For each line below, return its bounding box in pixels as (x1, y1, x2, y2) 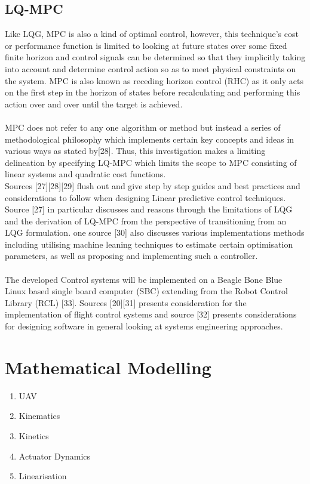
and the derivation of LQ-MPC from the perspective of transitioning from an (5, 214, 287, 227)
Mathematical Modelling (5, 354, 211, 379)
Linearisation (19, 470, 67, 482)
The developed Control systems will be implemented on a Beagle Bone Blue (5, 273, 283, 285)
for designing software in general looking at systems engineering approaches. (5, 320, 283, 332)
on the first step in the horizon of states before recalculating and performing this (5, 86, 300, 98)
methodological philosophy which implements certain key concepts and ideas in (5, 132, 294, 145)
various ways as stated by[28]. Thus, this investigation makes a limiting (5, 144, 266, 157)
